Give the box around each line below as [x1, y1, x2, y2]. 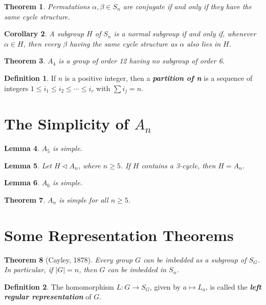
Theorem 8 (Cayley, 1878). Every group [4, 254, 133, 265]
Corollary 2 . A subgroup [4, 28, 84, 39]
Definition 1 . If [4, 72, 56, 83]
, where [78, 160, 101, 170]
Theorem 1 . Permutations [4, 1, 90, 11]
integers [4, 82, 29, 93]
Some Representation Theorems [4, 224, 234, 245]
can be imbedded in [107, 264, 167, 275]
